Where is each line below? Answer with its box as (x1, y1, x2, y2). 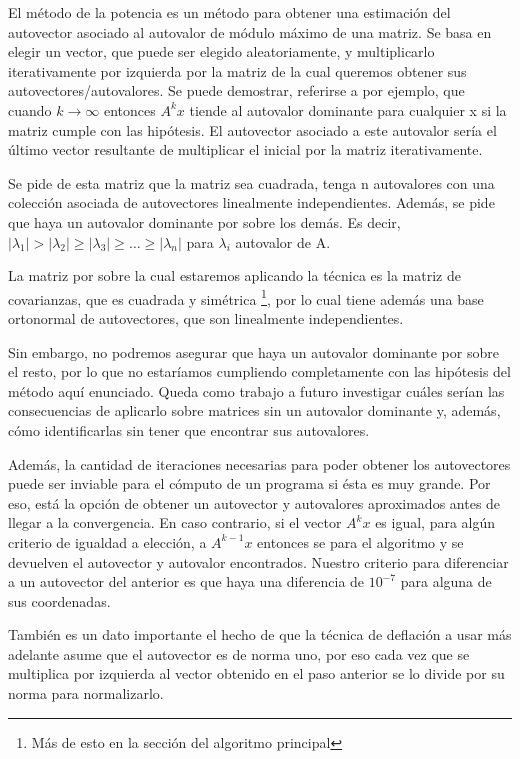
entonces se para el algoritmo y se (257, 531, 464, 552)
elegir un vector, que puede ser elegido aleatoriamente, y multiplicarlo (8, 41, 435, 62)
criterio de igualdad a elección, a (8, 531, 207, 552)
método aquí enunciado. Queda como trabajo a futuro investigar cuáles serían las (8, 380, 505, 401)
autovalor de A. (235, 231, 331, 252)
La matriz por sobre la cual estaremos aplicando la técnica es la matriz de (8, 265, 461, 286)
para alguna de (400, 571, 492, 592)
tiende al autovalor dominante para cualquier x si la (189, 99, 507, 120)
